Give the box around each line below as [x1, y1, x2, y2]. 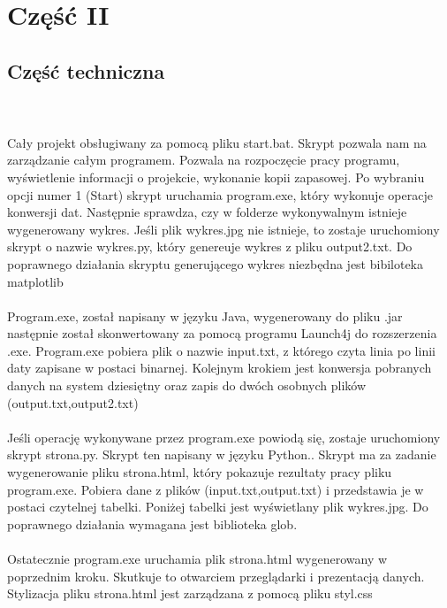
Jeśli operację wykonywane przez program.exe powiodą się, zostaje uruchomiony [7, 427, 441, 446]
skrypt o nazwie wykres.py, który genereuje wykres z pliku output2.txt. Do [7, 237, 413, 256]
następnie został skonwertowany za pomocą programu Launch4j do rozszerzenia [7, 324, 437, 342]
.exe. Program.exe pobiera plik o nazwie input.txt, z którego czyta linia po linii [7, 341, 436, 359]
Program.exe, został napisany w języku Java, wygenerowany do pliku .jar [7, 306, 403, 325]
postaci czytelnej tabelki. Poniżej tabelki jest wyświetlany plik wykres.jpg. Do [7, 497, 428, 516]
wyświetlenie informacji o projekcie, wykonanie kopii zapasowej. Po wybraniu [7, 167, 425, 186]
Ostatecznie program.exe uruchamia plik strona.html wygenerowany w [7, 550, 388, 568]
